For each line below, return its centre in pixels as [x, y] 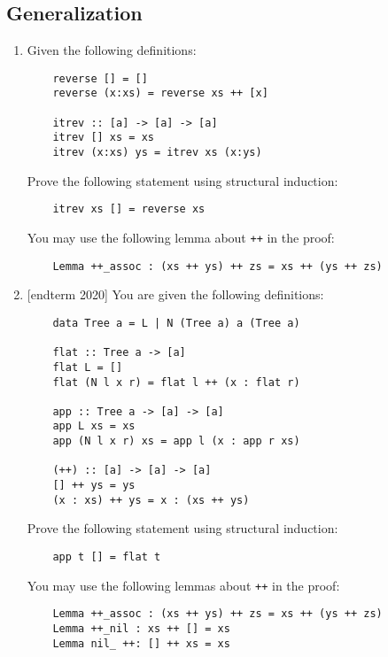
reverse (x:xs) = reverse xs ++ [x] [160, 93]
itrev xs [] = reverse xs [129, 209]
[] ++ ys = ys [94, 486]
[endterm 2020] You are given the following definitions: [175, 294]
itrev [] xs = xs [103, 138]
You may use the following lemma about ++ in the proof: [181, 237]
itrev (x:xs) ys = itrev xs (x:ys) [157, 153]
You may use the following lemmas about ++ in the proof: [183, 585]
